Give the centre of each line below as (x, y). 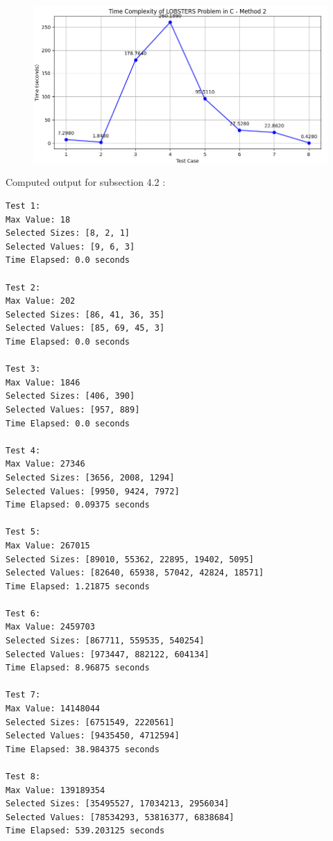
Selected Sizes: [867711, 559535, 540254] (105, 641)
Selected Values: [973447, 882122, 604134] (108, 654)
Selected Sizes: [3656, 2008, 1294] (90, 477)
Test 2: (23, 287)
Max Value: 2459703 (50, 627)
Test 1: (23, 206)
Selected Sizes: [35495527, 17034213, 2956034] (118, 804)
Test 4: (23, 450)
